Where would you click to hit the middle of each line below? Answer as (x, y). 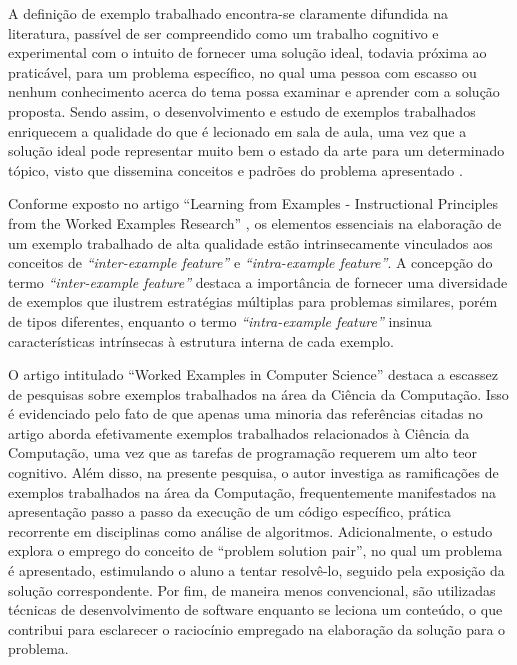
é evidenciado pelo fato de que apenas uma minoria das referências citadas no (245, 413)
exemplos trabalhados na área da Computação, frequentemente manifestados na (252, 491)
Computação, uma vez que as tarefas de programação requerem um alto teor (242, 452)
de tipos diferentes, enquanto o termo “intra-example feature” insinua (220, 320)
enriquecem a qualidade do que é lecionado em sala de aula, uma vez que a (237, 130)
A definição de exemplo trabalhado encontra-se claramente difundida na (228, 13)
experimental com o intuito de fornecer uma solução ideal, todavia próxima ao (247, 52)
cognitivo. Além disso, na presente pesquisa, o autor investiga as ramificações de (253, 472)
